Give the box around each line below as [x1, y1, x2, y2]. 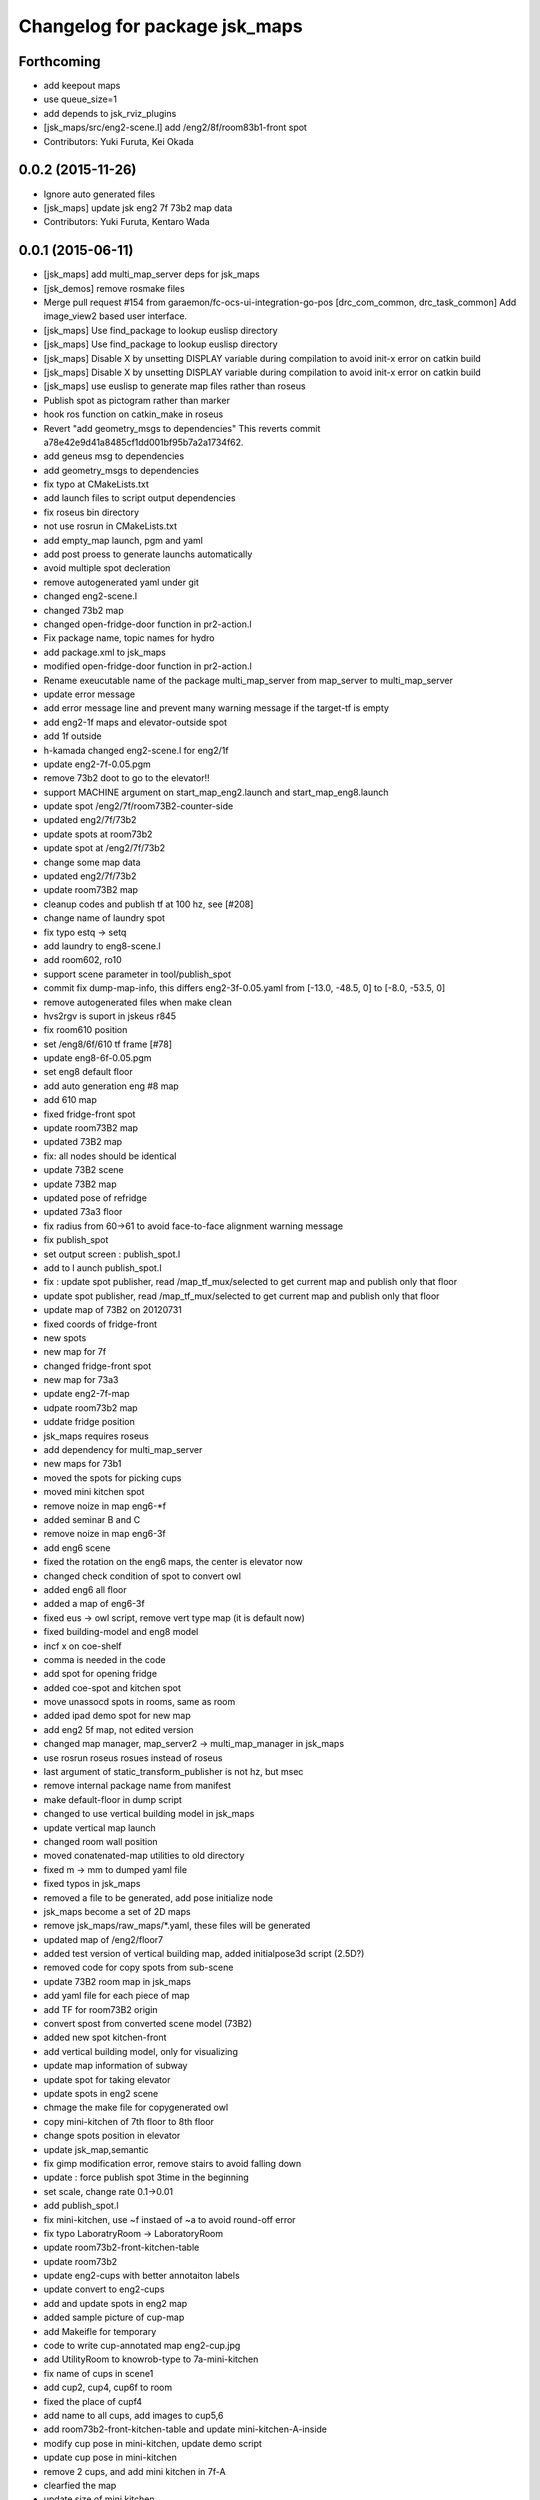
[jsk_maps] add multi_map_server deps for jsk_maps [43, 268, 260, 280]
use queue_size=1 [43, 93, 118, 105]
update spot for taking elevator [43, 2073, 171, 2085]
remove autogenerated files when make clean [43, 996, 232, 1008]
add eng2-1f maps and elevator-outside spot [43, 716, 228, 728]
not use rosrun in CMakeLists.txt [43, 520, 178, 532]
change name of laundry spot [43, 912, 165, 924]
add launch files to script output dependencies [43, 492, 236, 504]
